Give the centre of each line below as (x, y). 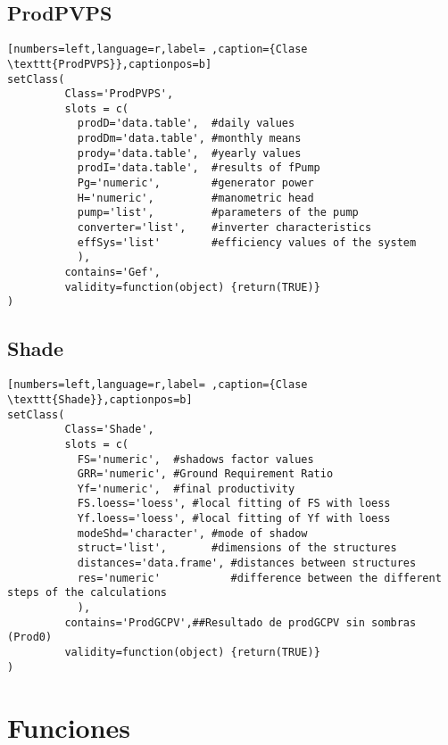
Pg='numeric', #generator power (195, 183)
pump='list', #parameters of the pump (218, 213)
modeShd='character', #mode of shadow (192, 533)
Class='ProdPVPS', (119, 94)
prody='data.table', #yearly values (189, 153)
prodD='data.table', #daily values (186, 124)
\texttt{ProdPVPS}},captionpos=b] (110, 64)
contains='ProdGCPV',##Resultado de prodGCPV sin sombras (241, 622)
